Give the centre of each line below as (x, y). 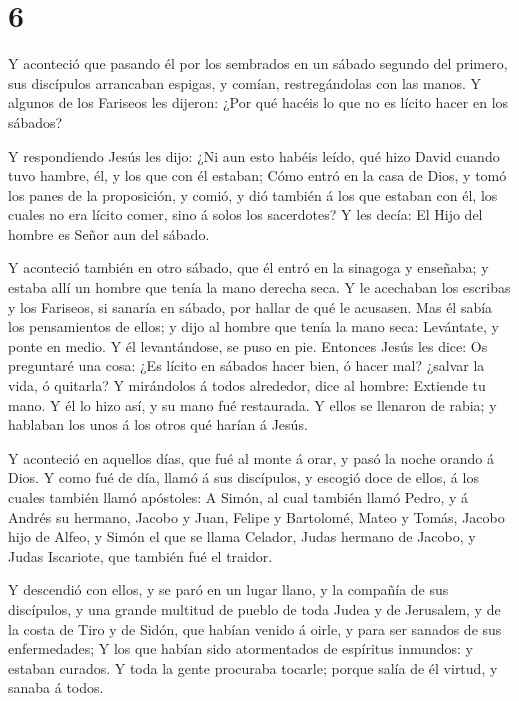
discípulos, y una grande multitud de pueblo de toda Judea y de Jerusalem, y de (254, 608)
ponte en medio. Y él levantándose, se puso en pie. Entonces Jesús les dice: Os (248, 345)
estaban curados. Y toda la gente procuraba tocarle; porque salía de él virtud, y (253, 667)
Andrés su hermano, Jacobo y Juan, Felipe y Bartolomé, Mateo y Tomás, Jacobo (256, 516)
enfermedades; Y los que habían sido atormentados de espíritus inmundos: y (240, 648)
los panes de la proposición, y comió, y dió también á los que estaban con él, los (253, 194)
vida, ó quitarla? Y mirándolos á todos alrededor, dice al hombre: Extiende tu (247, 385)
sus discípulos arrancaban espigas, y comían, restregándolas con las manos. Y (245, 82)
